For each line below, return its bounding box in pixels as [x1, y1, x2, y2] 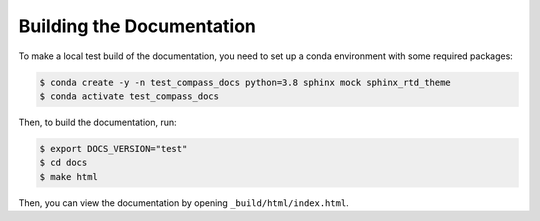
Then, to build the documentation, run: [18, 116, 177, 128]
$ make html [39, 171, 99, 182]
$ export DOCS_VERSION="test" [39, 143, 188, 154]
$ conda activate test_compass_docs [39, 90, 220, 102]
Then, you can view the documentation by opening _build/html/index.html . [18, 196, 349, 209]
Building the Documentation [18, 15, 257, 37]
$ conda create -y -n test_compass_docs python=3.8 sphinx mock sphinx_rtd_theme [39, 76, 452, 88]
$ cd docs [39, 157, 88, 169]
